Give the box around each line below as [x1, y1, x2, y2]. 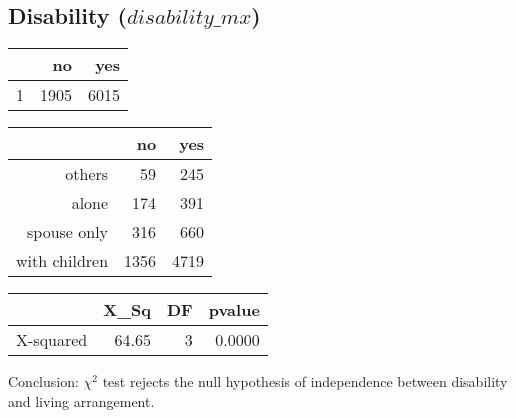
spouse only [27, 220, 109, 244]
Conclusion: [8, 371, 79, 392]
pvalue [208, 298, 260, 322]
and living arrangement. [8, 390, 155, 411]
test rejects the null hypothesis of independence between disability [102, 371, 508, 392]
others [65, 162, 109, 186]
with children [16, 249, 109, 273]
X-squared [16, 328, 88, 352]
